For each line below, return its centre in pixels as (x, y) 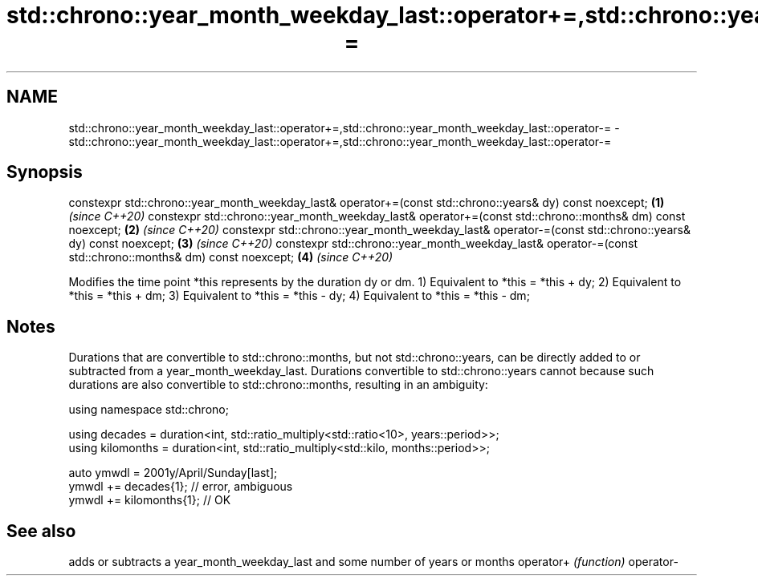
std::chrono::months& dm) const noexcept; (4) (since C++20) (231, 257)
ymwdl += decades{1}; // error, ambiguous (181, 487)
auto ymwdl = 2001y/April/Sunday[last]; (173, 473)
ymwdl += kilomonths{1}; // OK (150, 500)
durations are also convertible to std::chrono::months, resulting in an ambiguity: (278, 385)
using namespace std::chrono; (149, 410)
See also (41, 531)
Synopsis (45, 172)
